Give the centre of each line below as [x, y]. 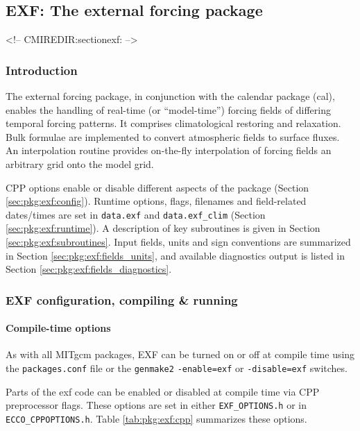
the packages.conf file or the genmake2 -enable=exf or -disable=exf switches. [177, 368]
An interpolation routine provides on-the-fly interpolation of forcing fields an [169, 150]
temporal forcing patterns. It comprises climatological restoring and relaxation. [173, 123]
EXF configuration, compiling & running [122, 299]
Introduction [42, 70]
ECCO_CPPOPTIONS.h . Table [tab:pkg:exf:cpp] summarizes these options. [156, 418]
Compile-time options [58, 328]
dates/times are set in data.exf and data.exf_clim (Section [136, 214]
